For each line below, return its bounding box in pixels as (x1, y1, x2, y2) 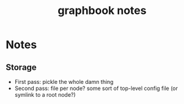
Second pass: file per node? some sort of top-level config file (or (14, 85, 178, 92)
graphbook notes (57, 4, 147, 18)
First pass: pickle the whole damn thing (14, 78, 114, 85)
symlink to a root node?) (14, 91, 76, 98)
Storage (6, 62, 37, 72)
